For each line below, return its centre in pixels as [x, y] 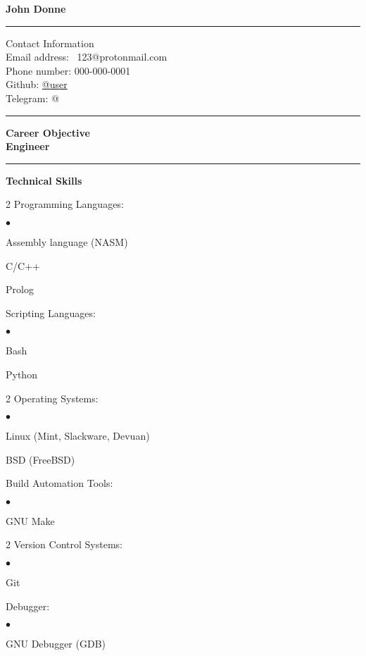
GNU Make [30, 520]
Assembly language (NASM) [67, 241]
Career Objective [48, 132]
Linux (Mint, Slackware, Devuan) [78, 436]
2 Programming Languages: [65, 204]
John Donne [36, 8]
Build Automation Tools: [59, 483]
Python [21, 374]
